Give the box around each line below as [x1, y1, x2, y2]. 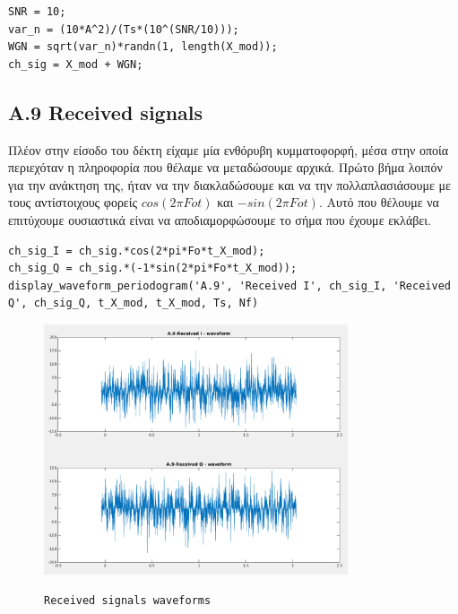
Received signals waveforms [44, 594, 212, 608]
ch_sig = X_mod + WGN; [8, 57, 143, 71]
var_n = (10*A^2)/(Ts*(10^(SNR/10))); [8, 22, 239, 36]
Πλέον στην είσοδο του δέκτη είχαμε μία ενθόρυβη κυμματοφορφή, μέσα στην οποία [8, 140, 449, 159]
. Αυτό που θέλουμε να [318, 193, 439, 212]
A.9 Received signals [8, 98, 203, 125]
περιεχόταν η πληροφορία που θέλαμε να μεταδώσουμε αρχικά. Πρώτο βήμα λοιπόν [8, 158, 443, 177]
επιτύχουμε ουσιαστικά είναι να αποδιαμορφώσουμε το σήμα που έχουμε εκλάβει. [8, 210, 431, 229]
